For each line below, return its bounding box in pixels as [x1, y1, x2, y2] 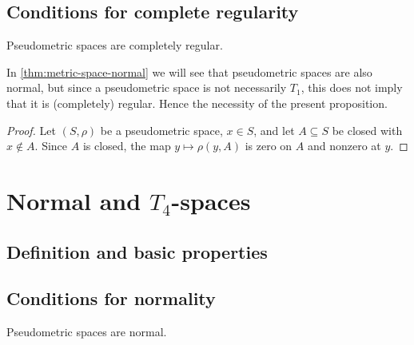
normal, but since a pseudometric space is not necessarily [6, 79, 287, 96]
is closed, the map [82, 137, 171, 154]
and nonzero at [307, 137, 381, 154]
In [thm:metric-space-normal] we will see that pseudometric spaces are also [6, 63, 372, 80]
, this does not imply [301, 79, 403, 96]
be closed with [332, 121, 403, 138]
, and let [253, 121, 295, 138]
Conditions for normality [6, 286, 216, 311]
